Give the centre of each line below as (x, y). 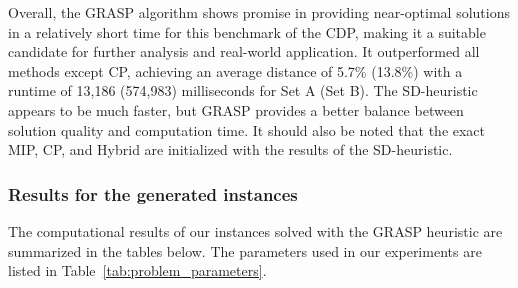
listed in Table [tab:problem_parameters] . (137, 270)
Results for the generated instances (153, 193)
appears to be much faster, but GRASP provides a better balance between (236, 109)
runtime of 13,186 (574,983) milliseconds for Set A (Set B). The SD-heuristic (243, 90)
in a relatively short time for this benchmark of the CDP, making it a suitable (247, 31)
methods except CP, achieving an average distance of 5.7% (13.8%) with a (235, 70)
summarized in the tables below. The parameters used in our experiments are (245, 250)
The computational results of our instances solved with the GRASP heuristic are (255, 230)
